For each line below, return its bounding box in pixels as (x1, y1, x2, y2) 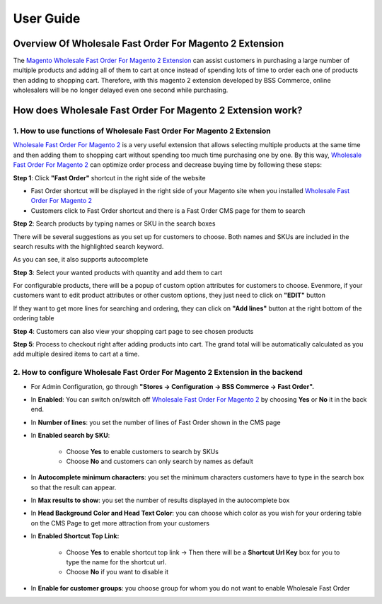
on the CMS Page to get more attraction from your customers (30, 518, 210, 527)
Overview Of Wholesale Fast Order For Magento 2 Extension (13, 37, 284, 50)
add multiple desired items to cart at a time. (13, 350, 140, 359)
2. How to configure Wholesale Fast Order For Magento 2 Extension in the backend (13, 368, 303, 378)
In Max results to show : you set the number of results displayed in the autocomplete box (30, 496, 290, 505)
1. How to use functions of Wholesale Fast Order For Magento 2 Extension (13, 126, 272, 136)
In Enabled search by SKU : (30, 431, 110, 440)
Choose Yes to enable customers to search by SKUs (66, 447, 219, 455)
